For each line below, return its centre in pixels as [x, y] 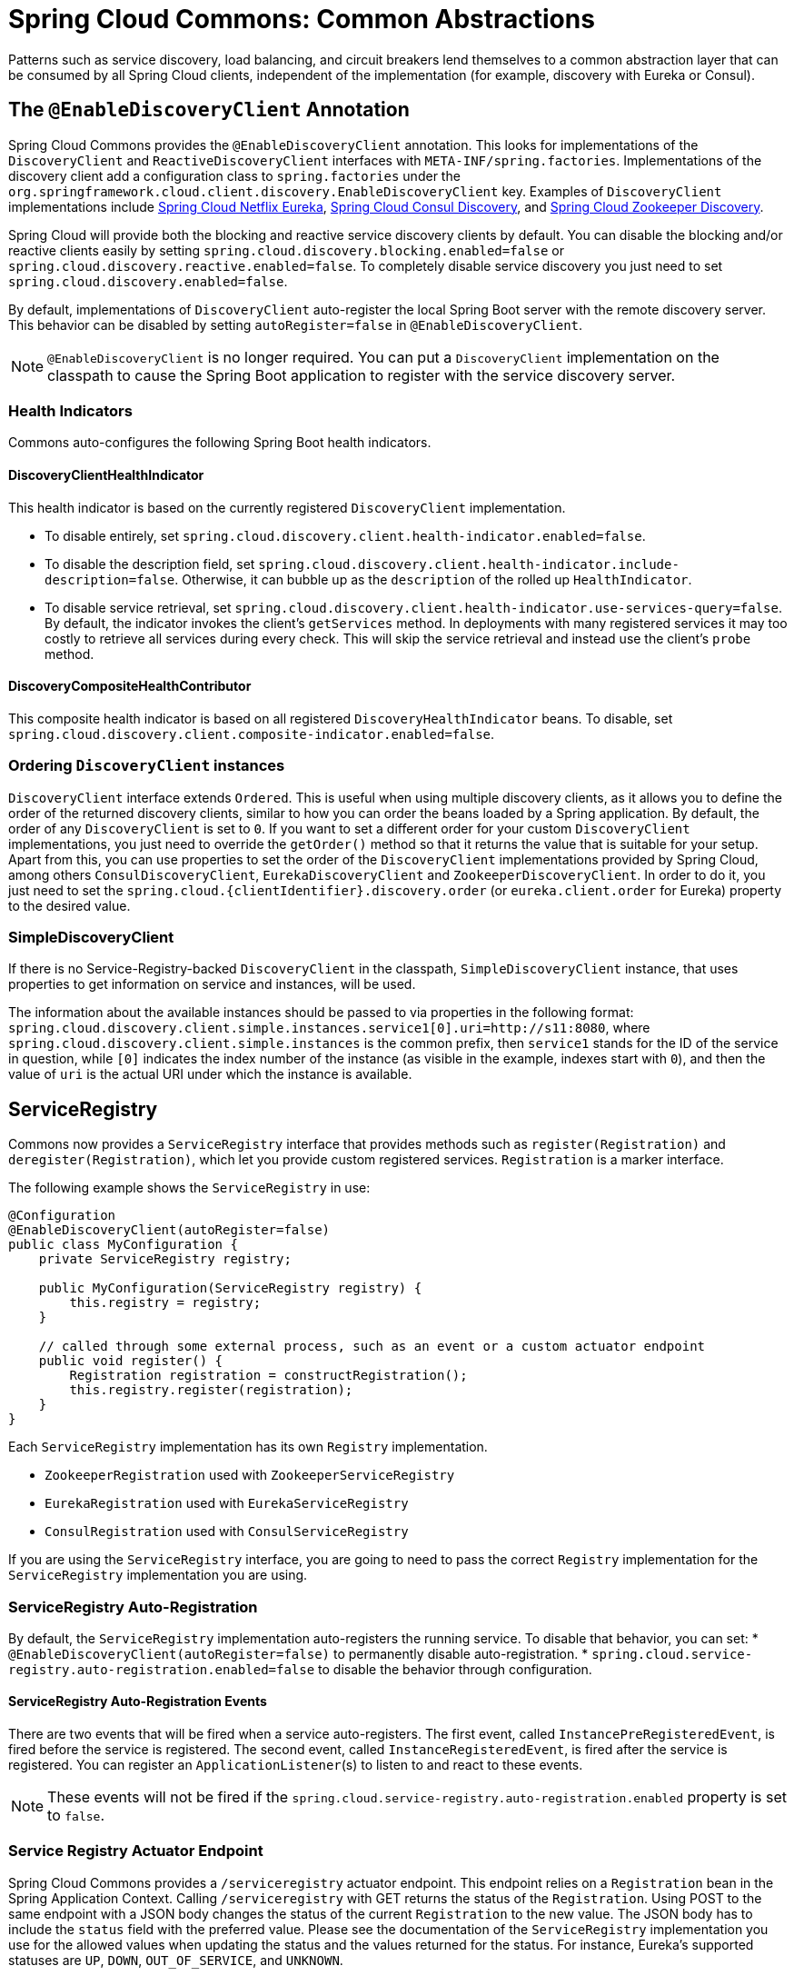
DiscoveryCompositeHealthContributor [130, 686]
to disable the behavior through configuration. [455, 1669]
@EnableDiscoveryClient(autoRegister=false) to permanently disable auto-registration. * [298, 1653]
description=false [110, 579]
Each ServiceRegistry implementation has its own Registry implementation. [248, 1447]
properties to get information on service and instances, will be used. [212, 984]
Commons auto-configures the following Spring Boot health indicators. [220, 443]
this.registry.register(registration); [211, 1390]
